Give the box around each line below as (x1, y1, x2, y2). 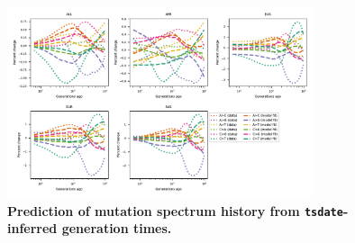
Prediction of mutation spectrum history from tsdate (7, 201, 343, 220)
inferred (7, 219, 58, 238)
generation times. (61, 219, 172, 238)
